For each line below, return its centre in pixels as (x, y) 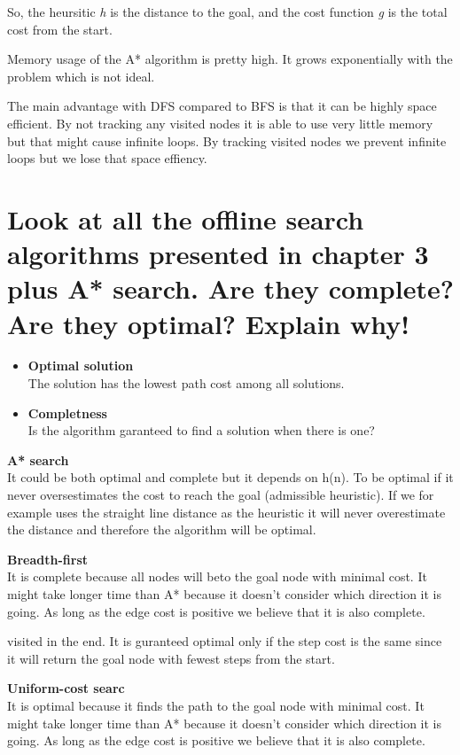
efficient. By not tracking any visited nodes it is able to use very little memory (220, 123)
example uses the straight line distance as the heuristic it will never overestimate (226, 512)
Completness (67, 413)
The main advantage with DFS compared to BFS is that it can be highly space (222, 106)
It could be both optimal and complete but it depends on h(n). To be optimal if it (230, 477)
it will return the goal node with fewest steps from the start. (171, 658)
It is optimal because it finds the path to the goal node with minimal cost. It (216, 705)
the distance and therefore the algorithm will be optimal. (162, 529)
